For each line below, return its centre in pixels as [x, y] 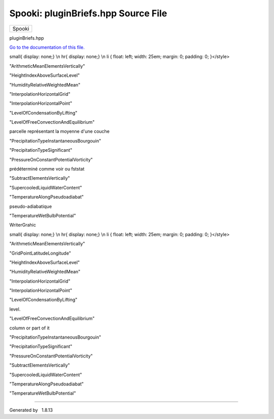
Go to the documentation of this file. [47, 47]
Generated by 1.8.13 [31, 410]
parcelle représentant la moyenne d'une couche [60, 131]
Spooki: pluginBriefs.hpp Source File [88, 13]
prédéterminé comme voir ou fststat [47, 169]
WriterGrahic [23, 225]
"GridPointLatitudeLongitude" [40, 253]
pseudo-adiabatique [31, 206]
